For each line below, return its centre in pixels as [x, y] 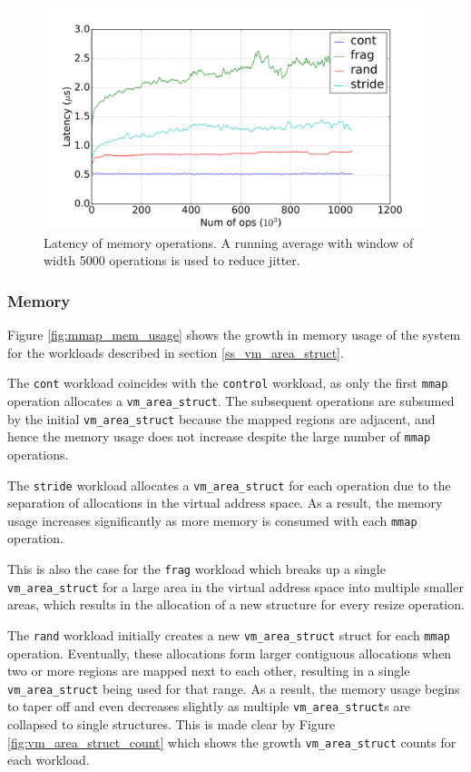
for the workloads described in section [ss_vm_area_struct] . [176, 352]
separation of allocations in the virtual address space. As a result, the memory [225, 503]
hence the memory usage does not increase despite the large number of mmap [219, 436]
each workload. [49, 760]
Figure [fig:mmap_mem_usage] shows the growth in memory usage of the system [234, 335]
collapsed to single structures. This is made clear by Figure [172, 724]
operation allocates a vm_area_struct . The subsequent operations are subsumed [231, 400]
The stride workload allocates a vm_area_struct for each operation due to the [229, 485]
